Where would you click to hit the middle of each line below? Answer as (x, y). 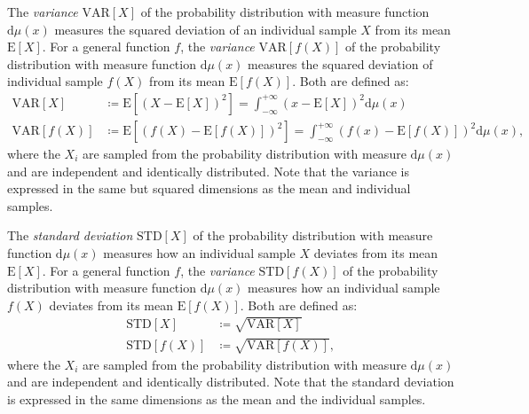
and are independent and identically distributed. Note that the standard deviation (231, 382)
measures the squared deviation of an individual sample (205, 29)
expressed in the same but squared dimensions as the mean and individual (209, 188)
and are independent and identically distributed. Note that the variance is (208, 171)
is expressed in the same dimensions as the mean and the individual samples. (217, 398)
